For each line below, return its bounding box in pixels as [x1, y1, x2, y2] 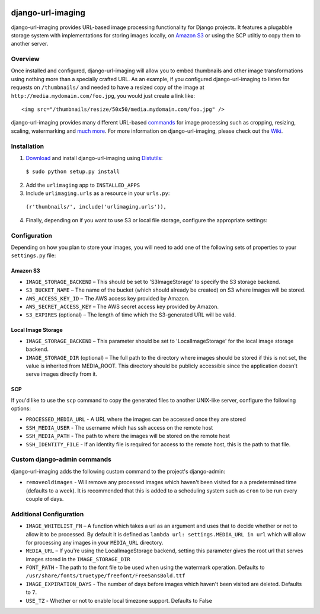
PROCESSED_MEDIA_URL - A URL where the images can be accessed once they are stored [25, 415, 246, 423]
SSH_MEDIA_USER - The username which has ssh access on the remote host [25, 424, 213, 431]
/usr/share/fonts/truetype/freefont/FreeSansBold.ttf [25, 573, 185, 579]
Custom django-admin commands [11, 455, 112, 463]
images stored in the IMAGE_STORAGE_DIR [25, 555, 130, 562]
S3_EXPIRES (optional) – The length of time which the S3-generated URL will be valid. [25, 311, 236, 318]
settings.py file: [11, 252, 56, 259]
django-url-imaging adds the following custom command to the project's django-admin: [11, 468, 225, 475]
